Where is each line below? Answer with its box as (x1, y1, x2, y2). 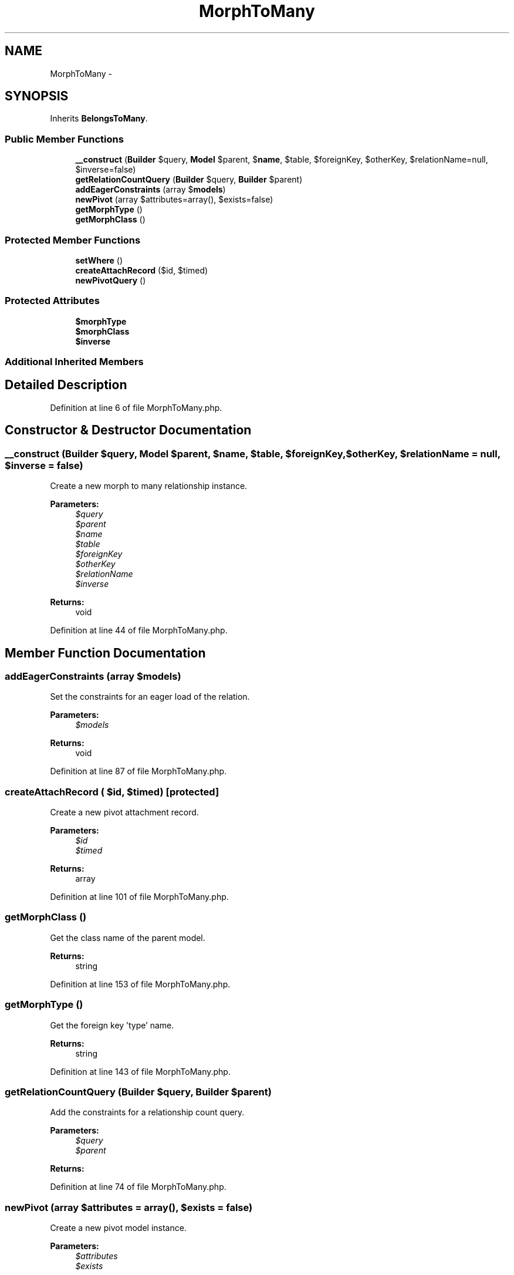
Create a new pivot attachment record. (50, 807, 199, 818)
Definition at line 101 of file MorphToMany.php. (50, 892, 229, 902)
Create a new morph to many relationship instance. (50, 481, 248, 491)
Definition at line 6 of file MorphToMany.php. (50, 402, 222, 413)
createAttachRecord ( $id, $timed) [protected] (5, 785, 219, 798)
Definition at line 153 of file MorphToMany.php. (50, 979, 231, 989)
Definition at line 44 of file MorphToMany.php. (50, 625, 228, 636)
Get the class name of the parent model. (50, 932, 205, 943)
